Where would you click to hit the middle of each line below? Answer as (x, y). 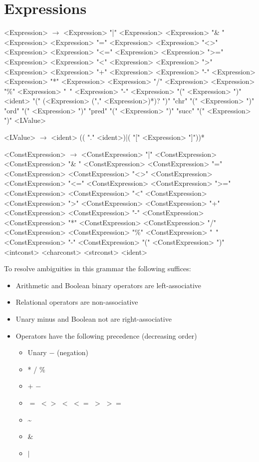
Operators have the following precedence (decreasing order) (106, 335)
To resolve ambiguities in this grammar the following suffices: (98, 268)
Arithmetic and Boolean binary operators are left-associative (109, 285)
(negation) (73, 352)
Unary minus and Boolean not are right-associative (94, 318)
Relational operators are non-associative (77, 302)
